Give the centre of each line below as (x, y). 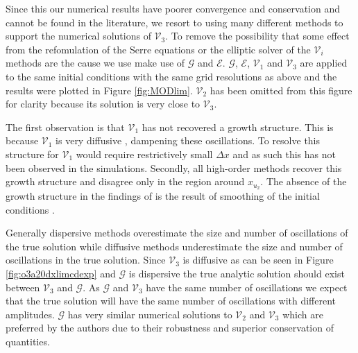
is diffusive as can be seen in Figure (258, 260)
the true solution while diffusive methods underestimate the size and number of (174, 246)
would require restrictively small (144, 154)
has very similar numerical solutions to (150, 314)
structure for (32, 154)
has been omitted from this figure (281, 90)
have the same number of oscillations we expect (247, 287)
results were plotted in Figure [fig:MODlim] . (99, 90)
